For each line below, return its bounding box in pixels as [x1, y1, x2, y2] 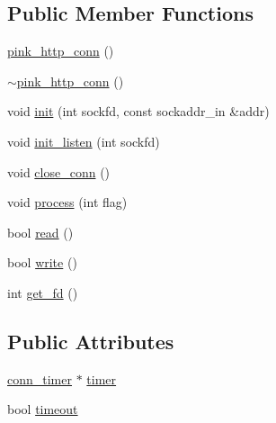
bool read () [7, 222, 74, 241]
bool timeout [7, 400, 78, 418]
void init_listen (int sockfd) [7, 131, 160, 150]
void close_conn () [7, 162, 111, 181]
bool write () [7, 253, 77, 272]
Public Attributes [7, 327, 174, 355]
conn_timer [7, 369, 72, 388]
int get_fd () [7, 283, 78, 301]
